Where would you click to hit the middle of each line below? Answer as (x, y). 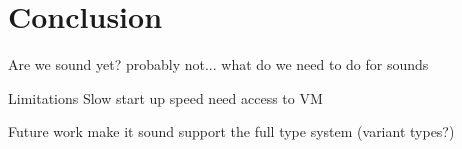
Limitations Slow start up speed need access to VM (165, 97)
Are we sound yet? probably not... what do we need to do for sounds (218, 64)
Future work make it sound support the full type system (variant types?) (231, 131)
